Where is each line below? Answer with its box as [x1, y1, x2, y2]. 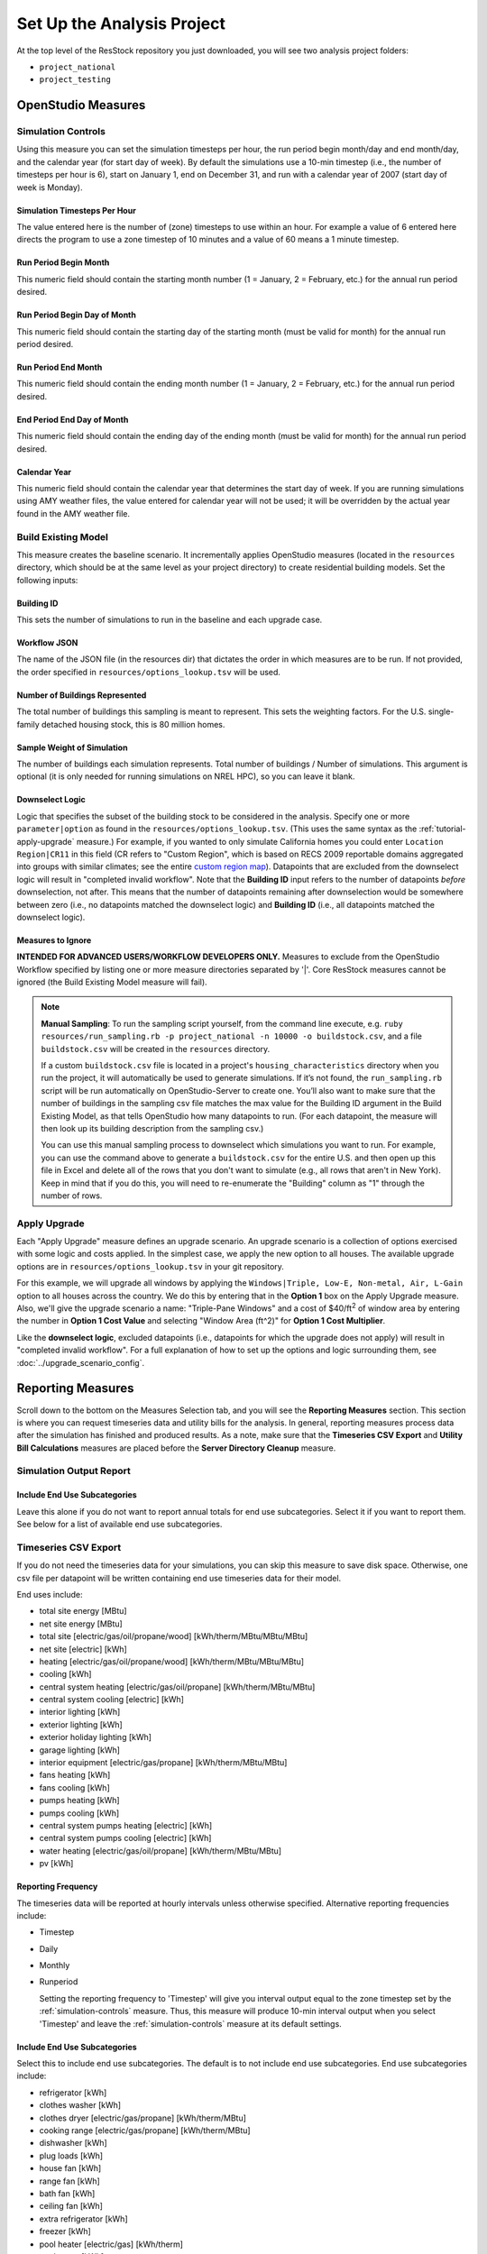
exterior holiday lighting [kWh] [39, 1732, 152, 1743]
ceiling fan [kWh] [39, 2201, 104, 2212]
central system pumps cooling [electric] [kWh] [39, 1833, 212, 1844]
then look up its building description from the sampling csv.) [41, 1122, 264, 1133]
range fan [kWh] [39, 2176, 101, 2186]
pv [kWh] [39, 1858, 74, 1869]
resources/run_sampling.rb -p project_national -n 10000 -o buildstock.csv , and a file [41, 1031, 423, 1041]
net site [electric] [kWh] [39, 1644, 128, 1654]
